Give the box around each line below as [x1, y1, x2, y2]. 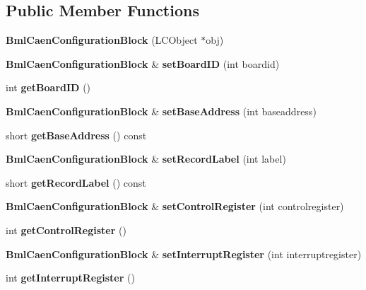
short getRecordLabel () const [6, 175, 146, 190]
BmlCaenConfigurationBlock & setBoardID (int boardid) [6, 56, 280, 71]
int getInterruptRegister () [6, 270, 135, 285]
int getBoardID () [6, 80, 91, 95]
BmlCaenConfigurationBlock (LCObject [6, 33, 198, 47]
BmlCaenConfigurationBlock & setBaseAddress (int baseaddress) [6, 103, 317, 118]
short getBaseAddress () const [6, 127, 147, 142]
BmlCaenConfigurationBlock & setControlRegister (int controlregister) [6, 199, 344, 214]
